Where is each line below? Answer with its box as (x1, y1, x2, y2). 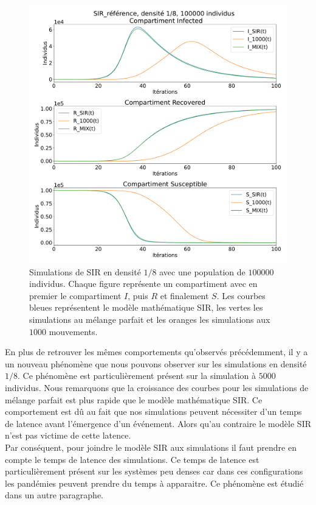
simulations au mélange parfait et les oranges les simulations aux (29, 313, 270, 325)
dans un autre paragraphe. (5, 489, 104, 501)
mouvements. (49, 325, 98, 337)
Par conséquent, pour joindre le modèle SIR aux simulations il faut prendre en (5, 440, 297, 453)
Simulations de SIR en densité (29, 265, 141, 278)
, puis (128, 289, 148, 302)
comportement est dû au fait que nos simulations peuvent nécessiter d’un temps (5, 405, 302, 418)
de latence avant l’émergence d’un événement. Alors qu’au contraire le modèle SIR (5, 417, 311, 429)
